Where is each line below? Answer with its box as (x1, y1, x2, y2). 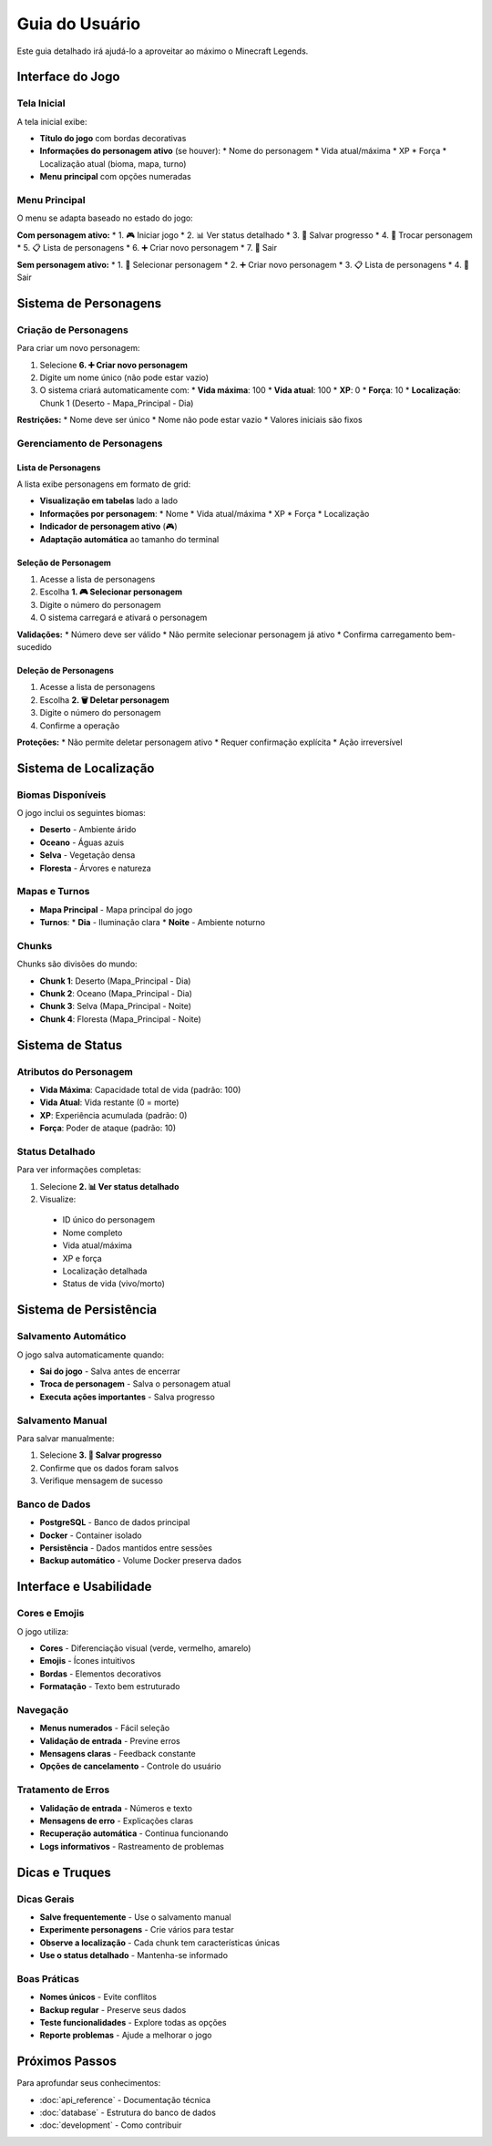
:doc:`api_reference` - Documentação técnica (39, 2094, 211, 2105)
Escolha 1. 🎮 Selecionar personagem (39, 586, 183, 597)
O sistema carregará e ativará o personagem (39, 612, 208, 624)
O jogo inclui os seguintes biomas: (16, 808, 146, 819)
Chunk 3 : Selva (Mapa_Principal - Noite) (39, 1001, 191, 1012)
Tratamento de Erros (16, 1783, 110, 1796)
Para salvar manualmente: (16, 1432, 115, 1444)
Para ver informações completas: (16, 1164, 141, 1175)
